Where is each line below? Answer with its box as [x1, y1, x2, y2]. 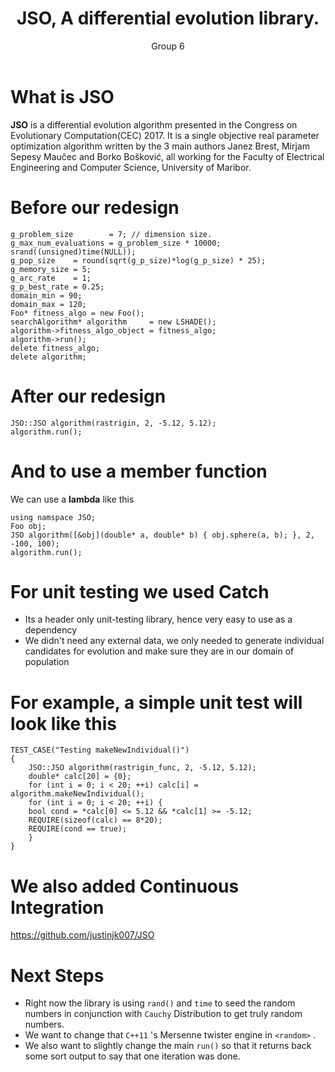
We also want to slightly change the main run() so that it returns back [24, 1040, 312, 1052]
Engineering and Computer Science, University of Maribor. [10, 161, 252, 173]
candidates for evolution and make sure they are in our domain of [24, 645, 295, 657]
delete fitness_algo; [10, 343, 101, 353]
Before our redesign [10, 196, 180, 219]
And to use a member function [10, 460, 268, 482]
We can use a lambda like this [10, 493, 135, 505]
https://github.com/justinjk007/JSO [10, 929, 155, 941]
